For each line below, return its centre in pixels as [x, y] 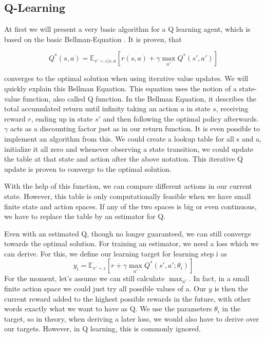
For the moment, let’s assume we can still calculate [84, 278]
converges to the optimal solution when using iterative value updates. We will [126, 78]
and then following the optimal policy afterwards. [181, 118]
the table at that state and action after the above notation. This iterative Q [124, 159]
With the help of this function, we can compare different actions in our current [128, 186]
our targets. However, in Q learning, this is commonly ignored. [103, 329]
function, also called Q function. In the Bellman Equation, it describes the [140, 98]
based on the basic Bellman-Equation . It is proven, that [93, 39]
